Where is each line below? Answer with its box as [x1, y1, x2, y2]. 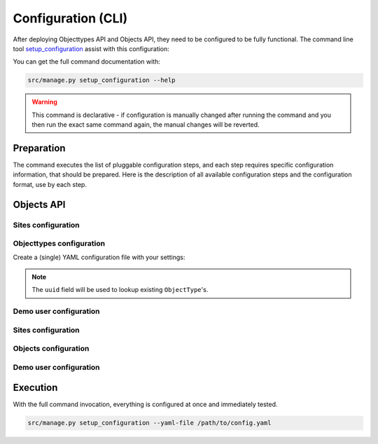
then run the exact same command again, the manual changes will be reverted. [31, 120, 260, 129]
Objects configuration [13, 344, 90, 354]
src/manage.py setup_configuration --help [27, 76, 176, 84]
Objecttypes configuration [13, 239, 105, 249]
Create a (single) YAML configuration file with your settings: [13, 253, 185, 262]
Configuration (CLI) [13, 11, 128, 26]
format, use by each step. [13, 180, 87, 188]
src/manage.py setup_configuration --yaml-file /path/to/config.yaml [27, 419, 272, 427]
